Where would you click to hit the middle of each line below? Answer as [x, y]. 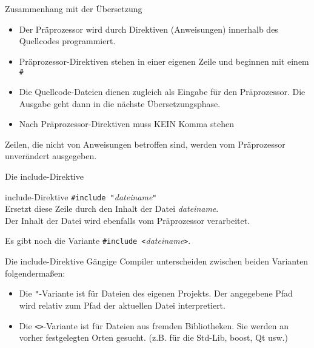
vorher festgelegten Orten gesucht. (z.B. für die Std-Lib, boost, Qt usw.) [153, 337]
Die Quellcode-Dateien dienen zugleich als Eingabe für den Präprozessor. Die [162, 92]
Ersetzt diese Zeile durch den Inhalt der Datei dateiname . [112, 208]
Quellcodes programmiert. [67, 41]
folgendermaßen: [35, 273]
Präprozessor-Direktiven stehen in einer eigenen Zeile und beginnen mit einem [164, 61]
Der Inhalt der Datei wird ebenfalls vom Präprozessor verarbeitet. [128, 220]
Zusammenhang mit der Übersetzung [74, 8]
